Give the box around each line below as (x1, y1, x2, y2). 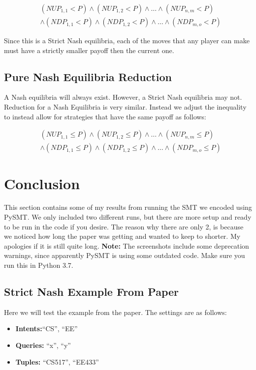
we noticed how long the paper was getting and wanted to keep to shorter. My (4, 231, 241, 241)
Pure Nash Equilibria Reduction (4, 69, 172, 84)
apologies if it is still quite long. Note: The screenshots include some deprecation (4, 240, 249, 251)
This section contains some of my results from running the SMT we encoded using (4, 202, 252, 212)
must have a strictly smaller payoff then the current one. (4, 45, 174, 55)
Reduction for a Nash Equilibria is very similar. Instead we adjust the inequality (4, 102, 247, 112)
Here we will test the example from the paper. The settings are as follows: (4, 307, 227, 317)
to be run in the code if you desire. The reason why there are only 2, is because (4, 221, 244, 231)
